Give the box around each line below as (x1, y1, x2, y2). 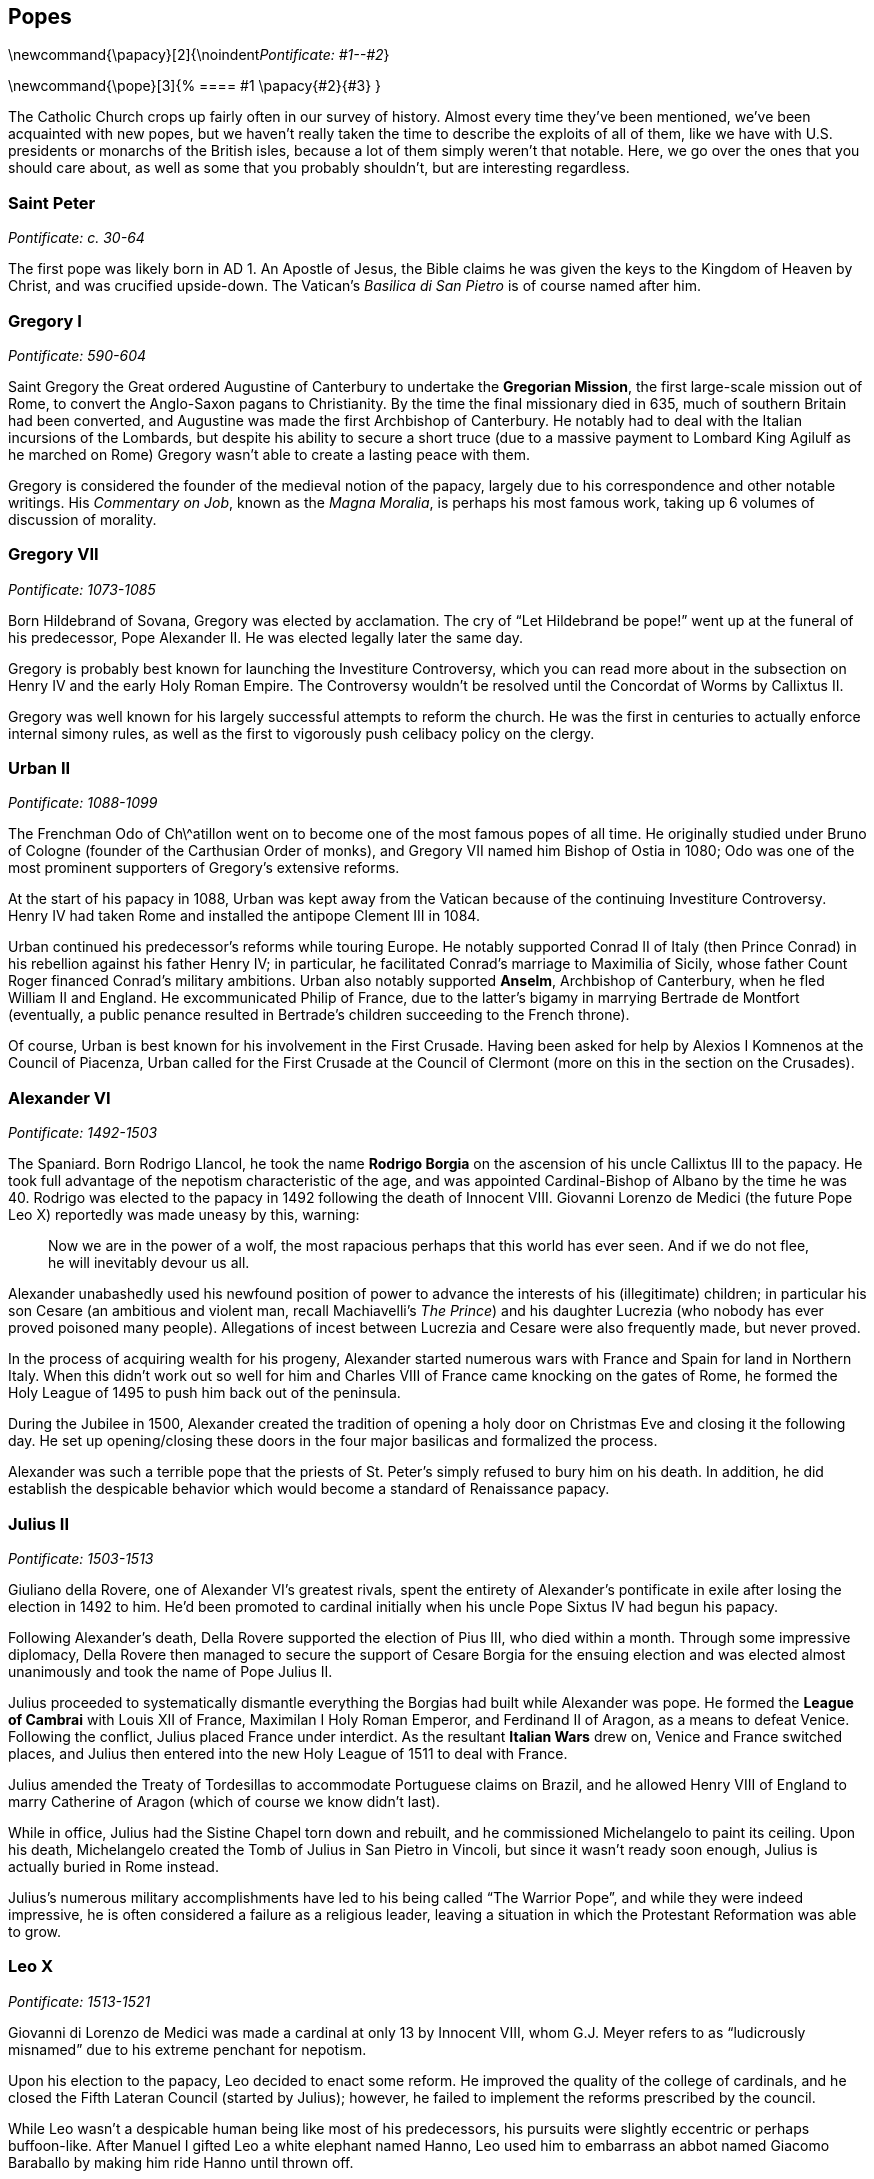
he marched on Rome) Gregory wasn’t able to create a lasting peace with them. (8, 445, 531, 463)
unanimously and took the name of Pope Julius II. (8, 1662, 333, 1680)
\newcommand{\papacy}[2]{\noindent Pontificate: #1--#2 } (8, 46, 390, 64)
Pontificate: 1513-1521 (8, 1992, 151, 2010)
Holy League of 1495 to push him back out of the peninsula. (8, 1384, 401, 1402)
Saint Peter (8, 192, 96, 213)
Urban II (8, 758, 71, 779)
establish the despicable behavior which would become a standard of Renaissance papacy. (8, 1480, 610, 1498)
